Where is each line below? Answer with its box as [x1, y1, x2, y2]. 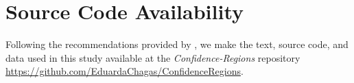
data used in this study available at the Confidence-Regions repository [5, 50, 300, 64]
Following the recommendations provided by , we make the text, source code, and [5, 37, 349, 51]
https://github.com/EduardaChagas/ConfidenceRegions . [5, 64, 244, 78]
